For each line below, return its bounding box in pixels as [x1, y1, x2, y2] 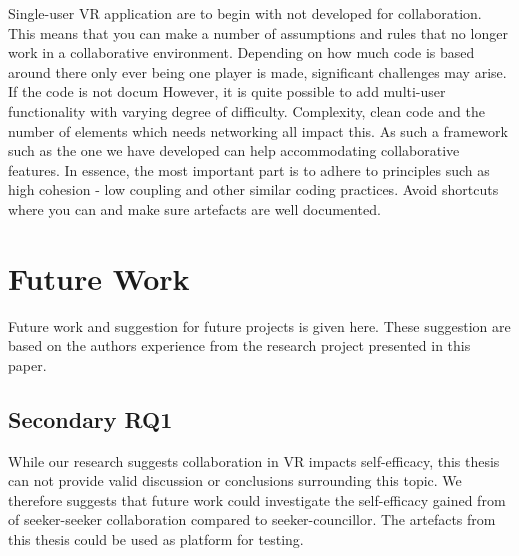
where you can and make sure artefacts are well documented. [8, 198, 381, 219]
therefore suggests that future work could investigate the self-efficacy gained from [8, 489, 506, 510]
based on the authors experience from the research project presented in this [8, 335, 471, 356]
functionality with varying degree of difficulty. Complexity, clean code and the [8, 100, 485, 121]
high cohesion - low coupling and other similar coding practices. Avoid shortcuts [8, 179, 499, 200]
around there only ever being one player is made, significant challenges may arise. [8, 61, 507, 82]
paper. [8, 354, 47, 375]
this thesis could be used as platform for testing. [8, 529, 304, 550]
